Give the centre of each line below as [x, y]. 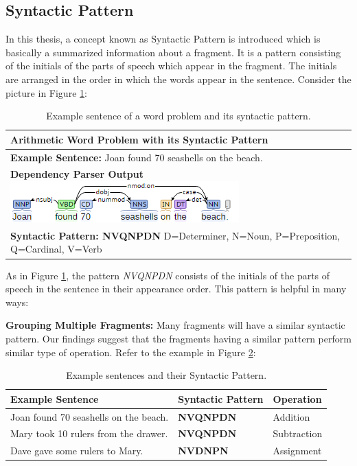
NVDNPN [203, 451]
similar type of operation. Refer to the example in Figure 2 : [131, 352]
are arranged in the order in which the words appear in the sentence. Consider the [178, 79]
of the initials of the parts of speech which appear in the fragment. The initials [171, 66]
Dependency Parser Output [77, 174]
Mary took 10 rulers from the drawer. [89, 433]
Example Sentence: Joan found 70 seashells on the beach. [137, 157]
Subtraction [298, 433]
